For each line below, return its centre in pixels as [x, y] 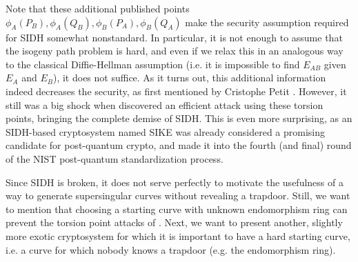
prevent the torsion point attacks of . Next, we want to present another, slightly [174, 222]
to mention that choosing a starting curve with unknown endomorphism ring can [177, 209]
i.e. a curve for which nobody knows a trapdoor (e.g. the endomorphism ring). [171, 249]
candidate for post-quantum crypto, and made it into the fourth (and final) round [179, 145]
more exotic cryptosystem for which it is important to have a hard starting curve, [178, 235]
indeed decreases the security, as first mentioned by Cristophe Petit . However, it [176, 91]
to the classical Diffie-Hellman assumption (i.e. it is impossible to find [153, 64]
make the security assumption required [267, 22]
